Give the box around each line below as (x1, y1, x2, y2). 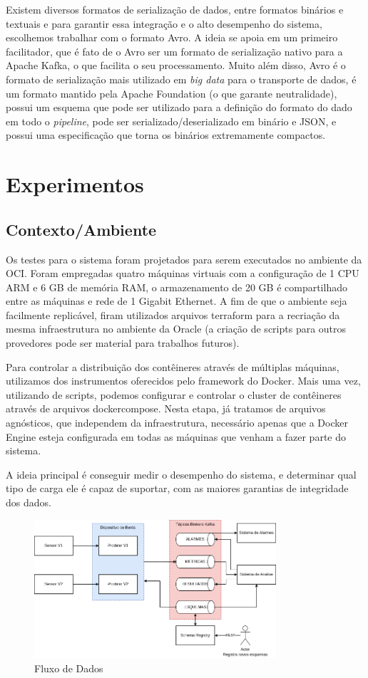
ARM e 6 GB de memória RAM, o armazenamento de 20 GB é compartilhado (6, 279, 347, 294)
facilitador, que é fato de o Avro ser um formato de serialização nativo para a (6, 43, 343, 58)
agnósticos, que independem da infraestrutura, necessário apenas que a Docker (6, 415, 348, 430)
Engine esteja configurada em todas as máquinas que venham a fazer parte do (6, 429, 346, 444)
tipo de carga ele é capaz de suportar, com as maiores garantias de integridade (6, 481, 349, 496)
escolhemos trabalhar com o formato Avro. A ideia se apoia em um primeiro (6, 30, 338, 45)
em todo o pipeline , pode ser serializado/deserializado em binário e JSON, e (6, 113, 337, 128)
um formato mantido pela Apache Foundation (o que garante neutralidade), (6, 85, 337, 100)
